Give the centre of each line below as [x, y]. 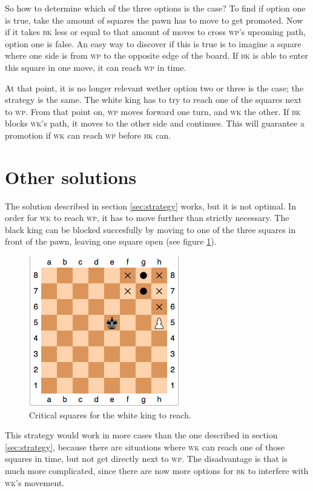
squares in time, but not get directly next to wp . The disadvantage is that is [146, 459]
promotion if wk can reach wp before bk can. [88, 135]
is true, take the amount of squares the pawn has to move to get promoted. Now [154, 20]
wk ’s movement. [35, 482]
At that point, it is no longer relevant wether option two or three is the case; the [154, 87]
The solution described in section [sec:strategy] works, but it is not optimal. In [150, 206]
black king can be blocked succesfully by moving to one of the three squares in [150, 229]
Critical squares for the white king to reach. [110, 414]
